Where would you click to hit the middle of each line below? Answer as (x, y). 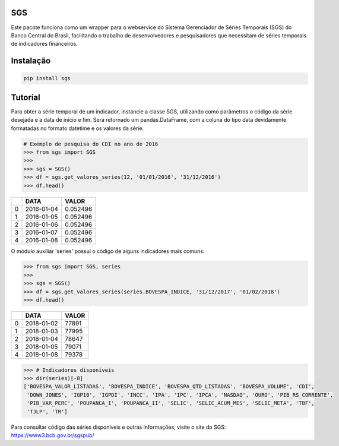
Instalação (31, 61)
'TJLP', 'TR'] (47, 412)
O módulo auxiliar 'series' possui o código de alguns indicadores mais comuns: (108, 251)
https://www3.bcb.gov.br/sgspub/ (53, 435)
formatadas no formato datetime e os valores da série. (77, 128)
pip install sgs (47, 78)
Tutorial (26, 97)
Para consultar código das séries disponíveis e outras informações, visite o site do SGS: (118, 427)
